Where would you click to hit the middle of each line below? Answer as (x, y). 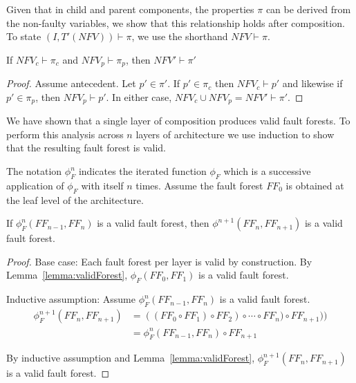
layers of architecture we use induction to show (235, 134)
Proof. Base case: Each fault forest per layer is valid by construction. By (159, 261)
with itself (102, 185)
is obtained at (315, 185)
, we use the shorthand (180, 36)
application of (35, 185)
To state (24, 36)
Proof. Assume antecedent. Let (71, 83)
